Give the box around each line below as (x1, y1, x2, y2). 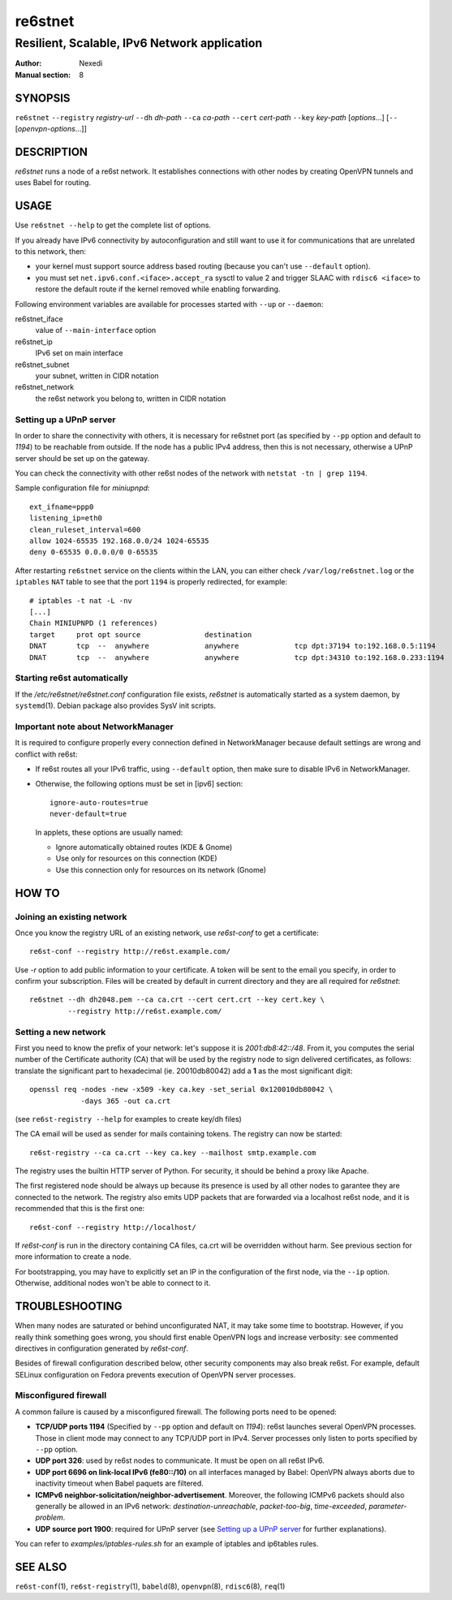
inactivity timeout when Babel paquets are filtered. (35, 1478, 204, 1489)
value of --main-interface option (35, 326, 157, 335)
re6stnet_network (15, 382, 75, 392)
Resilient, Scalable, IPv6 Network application (15, 36, 263, 50)
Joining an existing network (15, 911, 127, 922)
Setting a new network (15, 1026, 106, 1037)
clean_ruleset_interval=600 (29, 524, 141, 534)
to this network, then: (15, 247, 87, 257)
